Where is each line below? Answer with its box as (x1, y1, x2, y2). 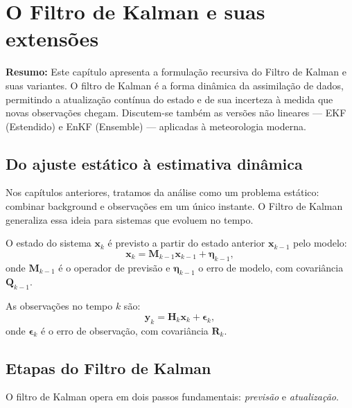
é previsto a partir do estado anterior (107, 236, 265, 250)
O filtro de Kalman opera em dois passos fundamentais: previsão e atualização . (6, 389, 339, 404)
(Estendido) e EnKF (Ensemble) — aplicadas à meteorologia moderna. (6, 118, 306, 133)
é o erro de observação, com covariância (41, 323, 209, 337)
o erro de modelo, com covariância (198, 260, 344, 274)
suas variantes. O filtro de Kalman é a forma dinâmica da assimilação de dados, (6, 78, 344, 92)
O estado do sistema (6, 236, 91, 250)
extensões (6, 24, 99, 53)
